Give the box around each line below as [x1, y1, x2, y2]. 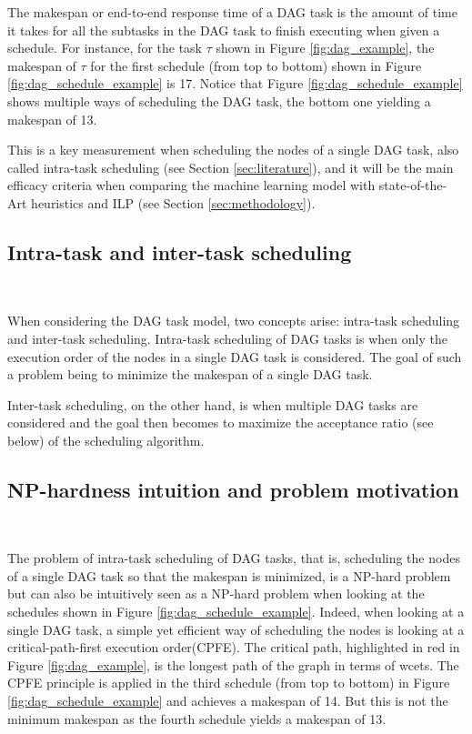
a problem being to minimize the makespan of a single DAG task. [7, 365, 373, 384]
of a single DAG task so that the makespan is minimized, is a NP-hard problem [7, 566, 451, 585]
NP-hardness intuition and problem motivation [7, 475, 459, 503]
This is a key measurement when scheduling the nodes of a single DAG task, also [7, 140, 459, 159]
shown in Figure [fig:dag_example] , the [216, 38, 435, 57]
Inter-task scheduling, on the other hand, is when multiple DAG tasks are [7, 395, 418, 414]
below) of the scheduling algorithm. [7, 430, 205, 449]
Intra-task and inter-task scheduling [7, 237, 352, 266]
